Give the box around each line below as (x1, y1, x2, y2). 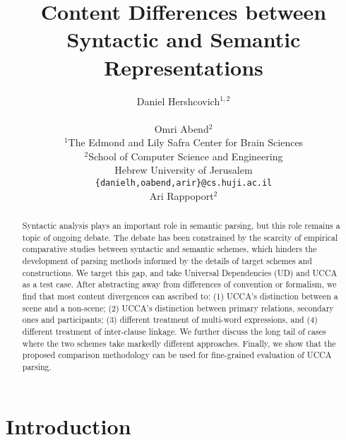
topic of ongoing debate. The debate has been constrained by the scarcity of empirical (22, 231, 338, 243)
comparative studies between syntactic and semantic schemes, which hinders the (22, 243, 317, 255)
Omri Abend (154, 121, 209, 136)
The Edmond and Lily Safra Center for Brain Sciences (68, 135, 304, 150)
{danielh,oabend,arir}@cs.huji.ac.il (95, 178, 273, 189)
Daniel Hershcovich (136, 93, 220, 108)
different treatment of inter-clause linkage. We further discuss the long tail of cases (22, 326, 326, 338)
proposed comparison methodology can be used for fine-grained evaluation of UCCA (22, 349, 332, 361)
